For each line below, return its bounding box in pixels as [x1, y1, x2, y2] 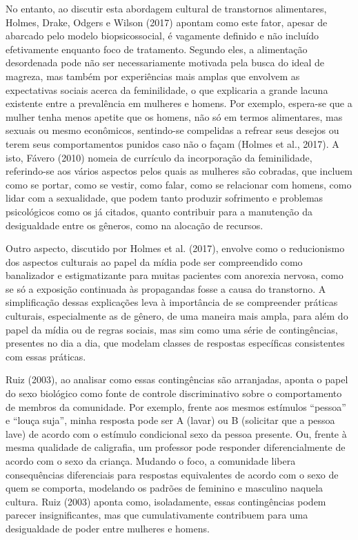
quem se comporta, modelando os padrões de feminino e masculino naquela [6, 481, 324, 495]
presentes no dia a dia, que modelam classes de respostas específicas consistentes [6, 336, 345, 350]
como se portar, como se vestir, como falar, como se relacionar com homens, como [6, 177, 352, 191]
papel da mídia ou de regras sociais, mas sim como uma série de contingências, [6, 322, 338, 336]
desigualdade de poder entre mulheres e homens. [6, 521, 210, 535]
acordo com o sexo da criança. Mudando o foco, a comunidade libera [6, 454, 296, 467]
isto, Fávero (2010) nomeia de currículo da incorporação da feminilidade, [6, 150, 312, 164]
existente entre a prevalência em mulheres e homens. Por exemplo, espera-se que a [6, 96, 352, 110]
